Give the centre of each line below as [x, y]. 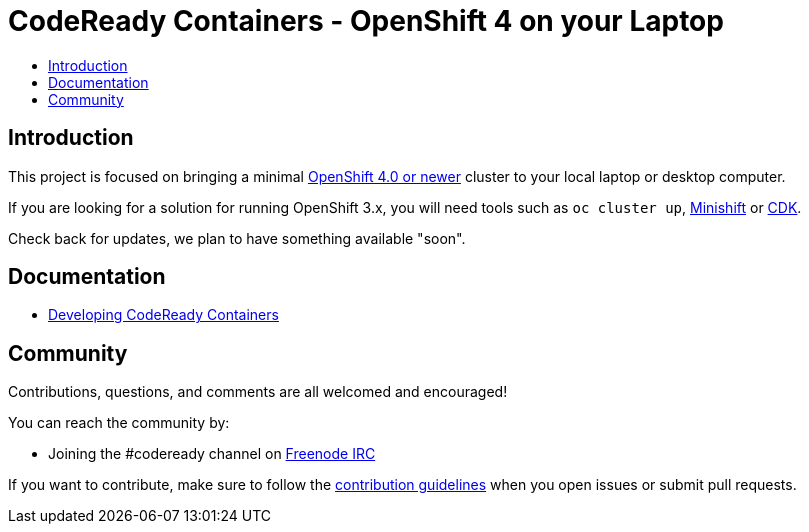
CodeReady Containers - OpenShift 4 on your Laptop [366, 21]
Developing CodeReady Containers [163, 315]
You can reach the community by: [119, 423]
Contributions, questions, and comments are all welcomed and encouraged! [258, 392]
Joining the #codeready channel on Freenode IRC [212, 454]
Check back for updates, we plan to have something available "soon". [237, 238]
